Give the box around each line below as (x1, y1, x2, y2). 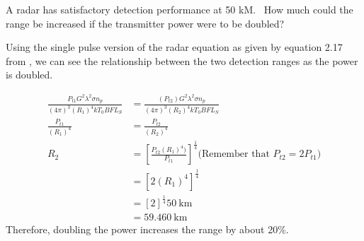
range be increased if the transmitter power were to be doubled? (6, 16, 285, 30)
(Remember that (198, 149, 270, 160)
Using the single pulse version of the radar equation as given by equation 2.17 (6, 40, 343, 54)
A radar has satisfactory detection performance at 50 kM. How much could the (6, 2, 353, 16)
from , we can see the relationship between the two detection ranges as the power (6, 53, 358, 68)
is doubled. (6, 67, 53, 82)
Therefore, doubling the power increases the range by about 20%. (6, 222, 289, 237)
